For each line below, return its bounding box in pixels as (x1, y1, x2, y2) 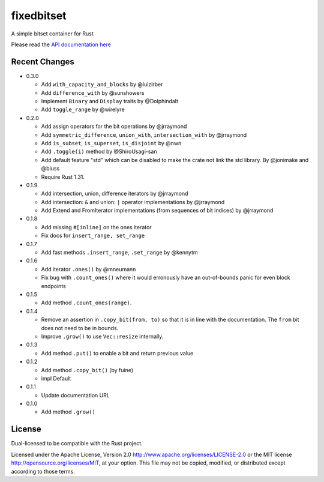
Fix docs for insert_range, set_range (41, 232, 145, 239)
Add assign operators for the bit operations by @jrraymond (41, 123, 187, 130)
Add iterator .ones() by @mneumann (41, 265, 136, 273)
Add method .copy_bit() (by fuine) (41, 366, 134, 373)
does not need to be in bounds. (41, 324, 119, 331)
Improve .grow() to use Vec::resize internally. (41, 333, 164, 340)
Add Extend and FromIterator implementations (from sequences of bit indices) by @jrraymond (41, 207, 274, 214)
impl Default (41, 375, 71, 382)
